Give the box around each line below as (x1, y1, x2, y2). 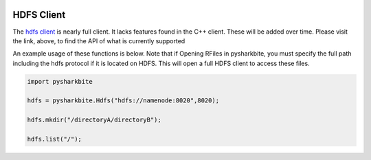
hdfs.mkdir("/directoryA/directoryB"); (27, 116, 161, 124)
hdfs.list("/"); (27, 135, 82, 144)
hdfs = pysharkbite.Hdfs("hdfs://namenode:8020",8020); (27, 97, 220, 104)
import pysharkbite (27, 78, 93, 85)
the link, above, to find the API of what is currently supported (12, 36, 185, 45)
